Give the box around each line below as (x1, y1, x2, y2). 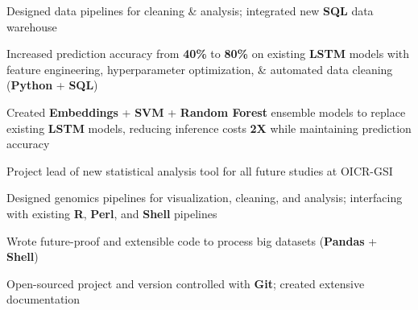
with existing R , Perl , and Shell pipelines (6, 205, 217, 221)
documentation (6, 291, 81, 308)
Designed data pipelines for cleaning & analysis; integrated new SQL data (6, 2, 374, 19)
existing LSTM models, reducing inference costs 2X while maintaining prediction (6, 119, 412, 136)
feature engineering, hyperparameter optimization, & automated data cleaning (6, 60, 393, 77)
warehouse (6, 18, 57, 35)
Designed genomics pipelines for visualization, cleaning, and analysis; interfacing (6, 189, 403, 206)
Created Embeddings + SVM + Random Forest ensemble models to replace (6, 103, 406, 120)
